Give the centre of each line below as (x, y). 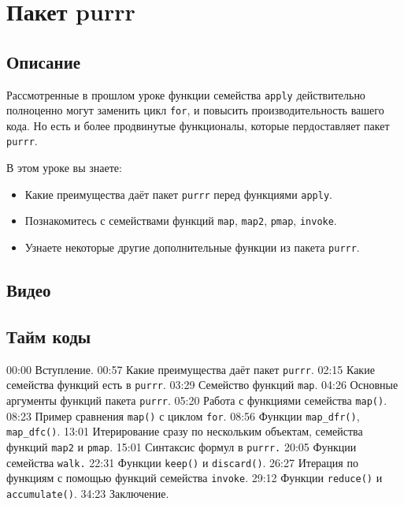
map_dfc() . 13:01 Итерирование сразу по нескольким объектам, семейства (185, 431)
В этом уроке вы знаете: (64, 168)
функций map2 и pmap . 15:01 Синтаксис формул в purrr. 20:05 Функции (182, 446)
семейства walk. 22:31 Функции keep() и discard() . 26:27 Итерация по (182, 462)
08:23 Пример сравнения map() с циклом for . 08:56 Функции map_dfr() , (183, 415)
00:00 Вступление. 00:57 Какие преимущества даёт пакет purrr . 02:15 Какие (191, 369)
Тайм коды (49, 336)
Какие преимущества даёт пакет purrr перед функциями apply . (178, 194)
